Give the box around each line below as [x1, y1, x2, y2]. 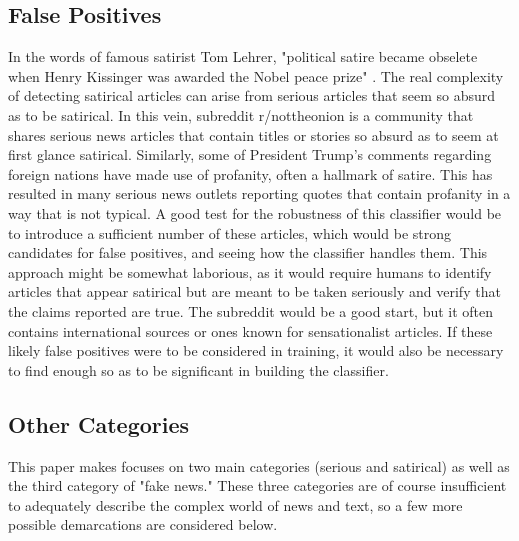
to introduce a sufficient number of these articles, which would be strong [8, 222, 452, 243]
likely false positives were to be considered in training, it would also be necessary [8, 340, 504, 361]
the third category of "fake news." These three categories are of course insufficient [8, 475, 507, 496]
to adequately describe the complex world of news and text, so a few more [8, 494, 463, 515]
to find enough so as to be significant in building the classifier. [8, 359, 389, 380]
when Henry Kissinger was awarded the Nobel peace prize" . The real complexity [8, 65, 504, 86]
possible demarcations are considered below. [8, 514, 278, 535]
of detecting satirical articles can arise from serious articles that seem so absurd [8, 85, 496, 106]
